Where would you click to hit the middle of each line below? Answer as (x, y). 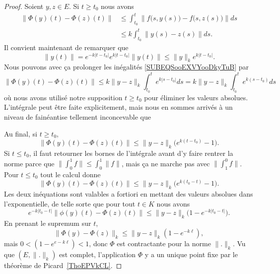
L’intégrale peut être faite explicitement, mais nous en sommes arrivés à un (118, 107)
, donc (98, 243)
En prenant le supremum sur (48, 223)
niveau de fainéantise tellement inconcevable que (78, 116)
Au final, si (21, 133)
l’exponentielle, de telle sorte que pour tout (70, 203)
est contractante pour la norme (164, 243)
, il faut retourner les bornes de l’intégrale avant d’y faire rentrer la (131, 153)
